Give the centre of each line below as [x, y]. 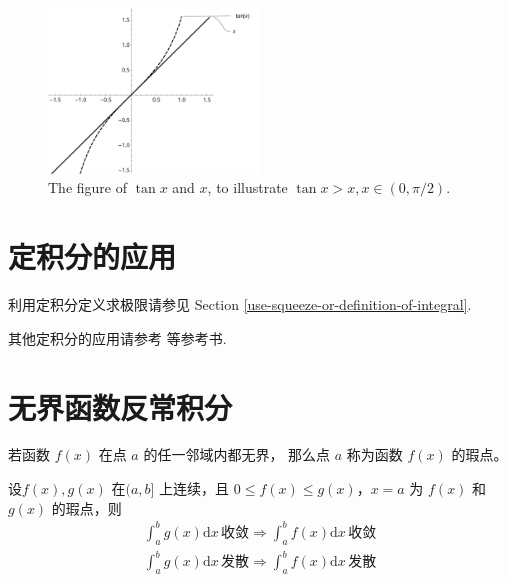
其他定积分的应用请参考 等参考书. [117, 337]
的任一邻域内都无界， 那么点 [237, 454]
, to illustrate [247, 187]
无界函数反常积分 [120, 406]
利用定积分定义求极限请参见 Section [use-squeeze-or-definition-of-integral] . [240, 304]
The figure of [87, 187]
